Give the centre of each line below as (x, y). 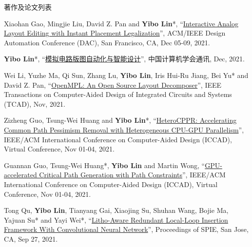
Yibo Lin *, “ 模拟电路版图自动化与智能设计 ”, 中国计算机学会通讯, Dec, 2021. (125, 59)
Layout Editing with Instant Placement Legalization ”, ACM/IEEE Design (115, 33)
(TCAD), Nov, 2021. (35, 104)
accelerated (20, 175)
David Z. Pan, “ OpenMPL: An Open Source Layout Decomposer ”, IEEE (113, 85)
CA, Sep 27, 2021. (31, 238)
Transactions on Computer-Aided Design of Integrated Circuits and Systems (118, 94)
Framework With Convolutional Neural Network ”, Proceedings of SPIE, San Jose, (126, 229)
